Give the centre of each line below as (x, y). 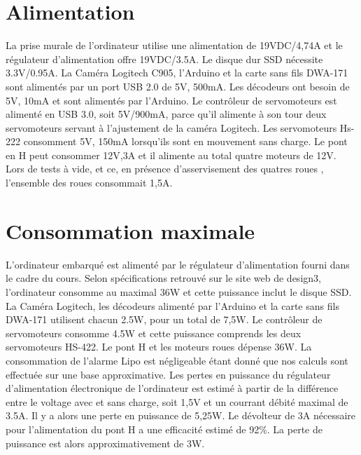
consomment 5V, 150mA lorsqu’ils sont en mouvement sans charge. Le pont (185, 141)
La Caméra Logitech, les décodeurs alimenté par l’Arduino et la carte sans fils (172, 305)
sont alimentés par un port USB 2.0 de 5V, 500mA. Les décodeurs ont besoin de (178, 86)
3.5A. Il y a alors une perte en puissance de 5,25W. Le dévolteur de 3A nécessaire (181, 415)
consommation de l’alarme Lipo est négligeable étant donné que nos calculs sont (177, 360)
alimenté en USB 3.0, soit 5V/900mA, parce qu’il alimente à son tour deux (166, 114)
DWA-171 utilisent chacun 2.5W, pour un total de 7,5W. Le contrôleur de (164, 319)
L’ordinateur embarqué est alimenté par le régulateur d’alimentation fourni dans (178, 264)
